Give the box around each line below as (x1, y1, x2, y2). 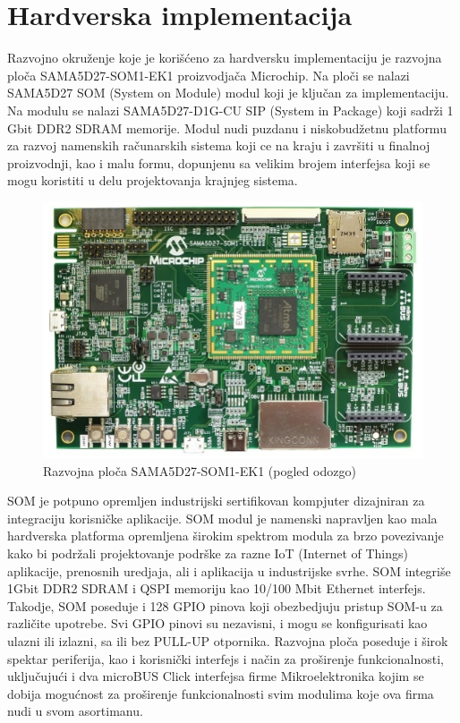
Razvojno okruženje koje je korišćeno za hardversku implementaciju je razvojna (7, 48, 442, 67)
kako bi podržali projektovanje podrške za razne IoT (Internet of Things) (7, 543, 408, 562)
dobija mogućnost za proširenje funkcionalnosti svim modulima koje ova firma (7, 684, 434, 702)
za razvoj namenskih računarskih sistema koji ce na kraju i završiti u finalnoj (7, 136, 430, 155)
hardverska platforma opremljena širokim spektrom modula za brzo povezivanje (7, 526, 444, 545)
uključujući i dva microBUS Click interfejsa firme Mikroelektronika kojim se (7, 667, 424, 685)
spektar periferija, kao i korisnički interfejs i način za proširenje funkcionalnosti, (7, 649, 444, 668)
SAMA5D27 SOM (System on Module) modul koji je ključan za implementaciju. (7, 83, 449, 102)
